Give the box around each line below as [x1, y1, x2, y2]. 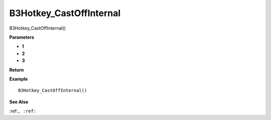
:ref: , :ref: [9, 108, 37, 114]
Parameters [9, 34, 35, 40]
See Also [9, 98, 29, 105]
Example [9, 76, 28, 82]
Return [9, 67, 24, 73]
